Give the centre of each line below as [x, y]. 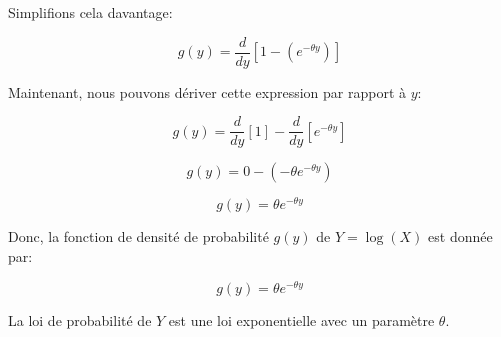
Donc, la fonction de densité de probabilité [138, 236]
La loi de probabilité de [80, 319]
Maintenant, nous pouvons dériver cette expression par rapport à [207, 91]
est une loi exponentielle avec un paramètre [301, 319]
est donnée [460, 236]
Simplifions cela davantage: [90, 12]
